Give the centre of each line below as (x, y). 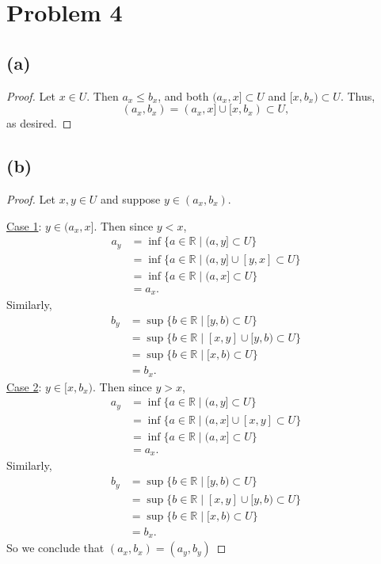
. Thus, (358, 95)
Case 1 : (24, 225)
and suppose (131, 198)
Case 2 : (24, 386)
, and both (183, 95)
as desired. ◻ (39, 123)
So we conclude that (55, 548)
